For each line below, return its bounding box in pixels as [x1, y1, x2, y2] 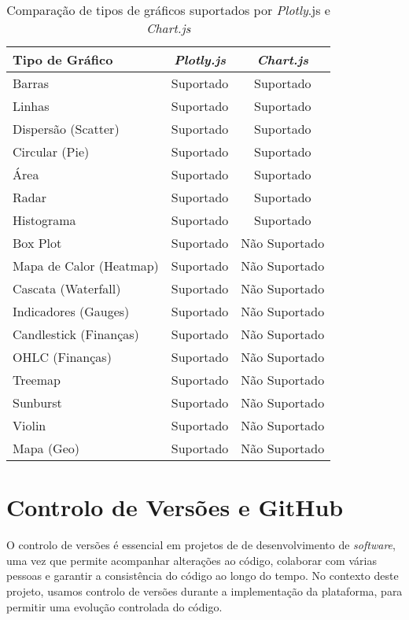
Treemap [13, 371, 61, 389]
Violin [13, 416, 46, 434]
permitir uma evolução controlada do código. [6, 598, 223, 614]
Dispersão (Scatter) [13, 120, 120, 138]
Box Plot [13, 234, 62, 252]
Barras [13, 74, 50, 92]
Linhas [13, 97, 50, 115]
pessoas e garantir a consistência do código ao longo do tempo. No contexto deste [6, 567, 399, 584]
